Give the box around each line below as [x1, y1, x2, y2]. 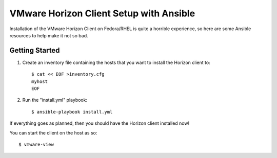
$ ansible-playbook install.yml [31, 109, 113, 115]
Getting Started [9, 46, 60, 55]
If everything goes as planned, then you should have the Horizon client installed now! [9, 120, 190, 126]
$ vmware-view [18, 141, 54, 147]
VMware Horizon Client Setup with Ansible [9, 8, 195, 19]
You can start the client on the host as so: [9, 129, 97, 136]
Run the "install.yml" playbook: [22, 97, 87, 103]
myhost [31, 78, 48, 84]
